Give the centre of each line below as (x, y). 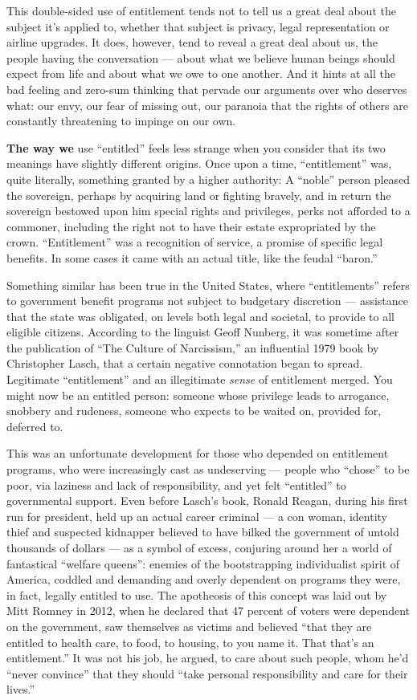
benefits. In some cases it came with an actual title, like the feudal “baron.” (192, 257)
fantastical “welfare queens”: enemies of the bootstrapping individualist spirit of (203, 563)
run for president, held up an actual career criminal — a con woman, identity (197, 516)
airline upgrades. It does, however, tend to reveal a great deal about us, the (192, 42)
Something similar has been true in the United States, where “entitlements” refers (208, 285)
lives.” (21, 689)
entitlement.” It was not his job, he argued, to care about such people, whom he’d (208, 658)
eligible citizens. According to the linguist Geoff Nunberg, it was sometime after (203, 332)
